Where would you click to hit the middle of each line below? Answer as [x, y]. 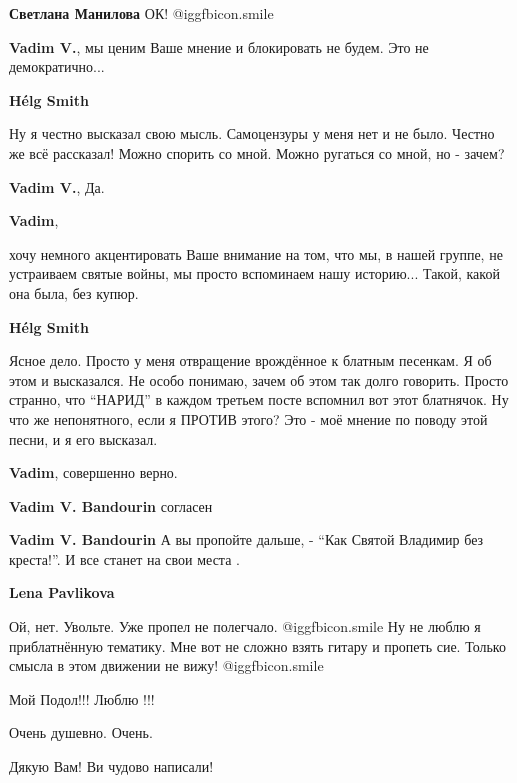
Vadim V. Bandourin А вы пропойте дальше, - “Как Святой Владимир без [246, 539]
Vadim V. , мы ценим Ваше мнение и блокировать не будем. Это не [219, 46]
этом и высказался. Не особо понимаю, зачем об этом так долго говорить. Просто [259, 379]
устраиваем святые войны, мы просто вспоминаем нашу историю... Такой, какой [254, 273]
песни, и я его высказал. [83, 438]
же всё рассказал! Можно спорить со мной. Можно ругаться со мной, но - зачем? [257, 152]
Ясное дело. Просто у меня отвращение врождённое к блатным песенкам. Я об [250, 360]
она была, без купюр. [74, 292]
